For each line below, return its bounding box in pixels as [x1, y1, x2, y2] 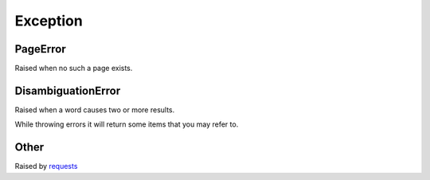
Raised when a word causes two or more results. [14, 104, 175, 115]
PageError [14, 42, 67, 56]
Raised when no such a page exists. [14, 64, 133, 73]
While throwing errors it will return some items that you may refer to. [14, 119, 239, 129]
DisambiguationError [14, 84, 121, 97]
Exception [14, 12, 83, 29]
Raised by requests [14, 162, 78, 171]
